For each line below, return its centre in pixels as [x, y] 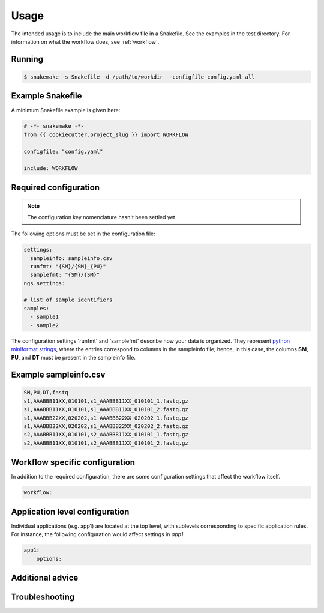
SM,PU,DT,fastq [46, 393]
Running [27, 59]
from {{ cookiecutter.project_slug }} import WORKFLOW [106, 134]
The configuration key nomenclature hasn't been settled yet [101, 217]
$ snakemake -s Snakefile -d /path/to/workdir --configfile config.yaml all [139, 77]
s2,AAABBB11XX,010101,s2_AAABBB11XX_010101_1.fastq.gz [106, 435]
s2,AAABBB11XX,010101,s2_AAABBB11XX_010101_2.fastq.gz [106, 443]
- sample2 [45, 325]
